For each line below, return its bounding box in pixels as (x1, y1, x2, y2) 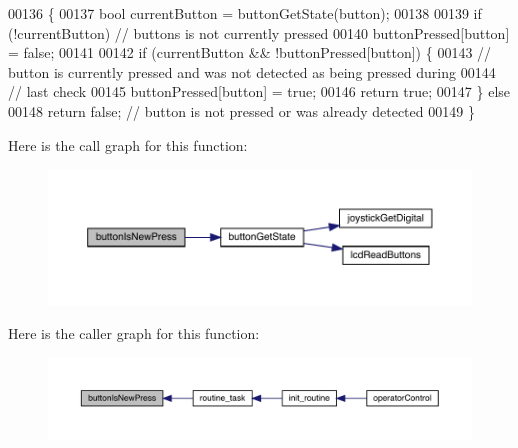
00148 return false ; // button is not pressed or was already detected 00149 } (8, 100, 475, 121)
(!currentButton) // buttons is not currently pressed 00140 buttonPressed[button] (8, 22, 510, 43)
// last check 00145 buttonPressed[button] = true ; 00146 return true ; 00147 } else (8, 81, 511, 102)
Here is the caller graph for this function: (8, 322, 260, 343)
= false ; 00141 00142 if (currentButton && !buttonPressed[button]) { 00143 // (8, 42, 492, 63)
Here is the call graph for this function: (8, 134, 248, 155)
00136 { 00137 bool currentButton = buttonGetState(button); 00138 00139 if (8, 3, 482, 23)
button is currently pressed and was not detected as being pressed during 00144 (8, 61, 496, 82)
